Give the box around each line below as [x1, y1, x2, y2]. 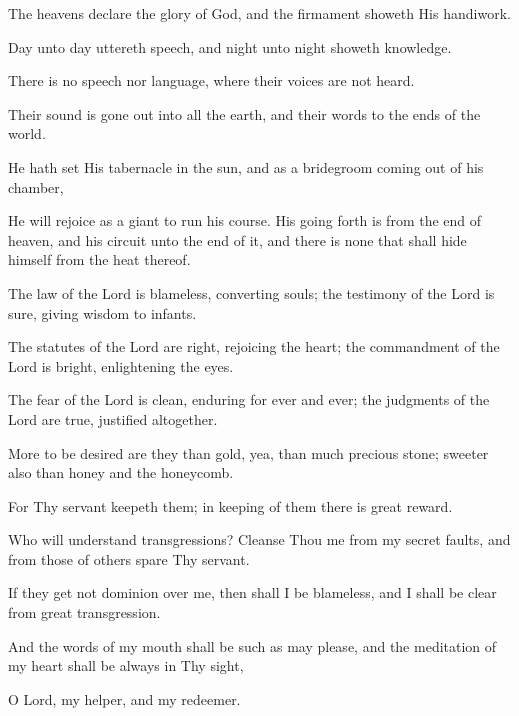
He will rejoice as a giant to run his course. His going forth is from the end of [8, 210, 482, 231]
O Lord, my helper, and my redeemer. [8, 688, 241, 709]
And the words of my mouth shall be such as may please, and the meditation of [8, 635, 497, 656]
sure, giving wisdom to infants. [8, 302, 197, 323]
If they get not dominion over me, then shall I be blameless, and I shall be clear [8, 582, 497, 603]
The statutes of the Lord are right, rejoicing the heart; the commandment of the [8, 336, 500, 357]
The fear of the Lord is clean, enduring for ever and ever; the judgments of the [8, 389, 490, 410]
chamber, [8, 176, 64, 197]
